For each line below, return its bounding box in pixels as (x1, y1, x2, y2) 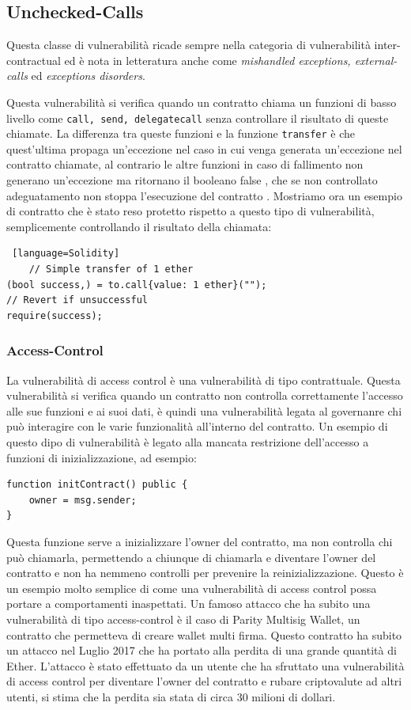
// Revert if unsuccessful (6, 294, 148, 306)
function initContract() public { (6, 479, 188, 491)
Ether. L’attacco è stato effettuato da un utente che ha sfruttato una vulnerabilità (6, 657, 405, 674)
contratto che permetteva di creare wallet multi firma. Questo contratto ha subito (6, 626, 402, 643)
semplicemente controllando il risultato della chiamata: (6, 218, 272, 234)
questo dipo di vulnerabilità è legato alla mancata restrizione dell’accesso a (6, 434, 369, 450)
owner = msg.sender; (28, 494, 137, 506)
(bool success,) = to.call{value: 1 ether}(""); (6, 279, 267, 290)
